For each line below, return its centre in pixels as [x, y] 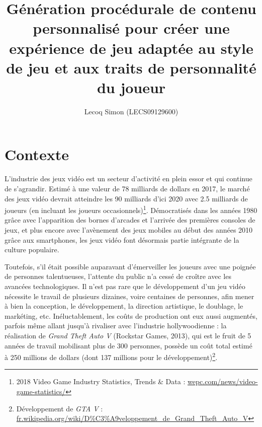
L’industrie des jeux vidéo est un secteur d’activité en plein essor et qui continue [128, 179]
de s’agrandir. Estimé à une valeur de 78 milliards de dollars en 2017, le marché [127, 188]
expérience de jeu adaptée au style [131, 48]
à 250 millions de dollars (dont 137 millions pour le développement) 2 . [111, 356]
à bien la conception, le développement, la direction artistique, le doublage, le [124, 306]
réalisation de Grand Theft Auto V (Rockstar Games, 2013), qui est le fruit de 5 [128, 335]
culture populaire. [32, 250]
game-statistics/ [41, 391]
